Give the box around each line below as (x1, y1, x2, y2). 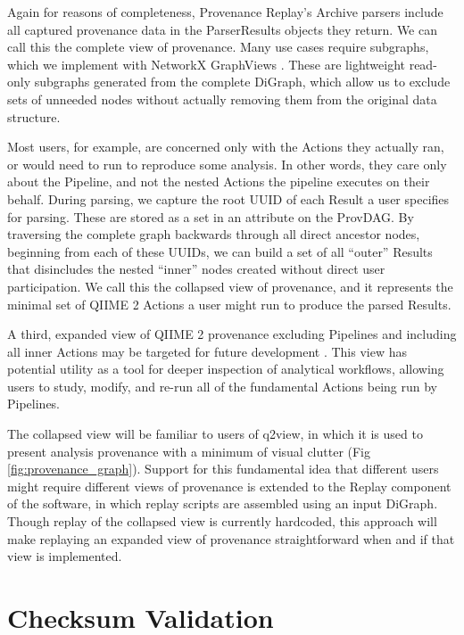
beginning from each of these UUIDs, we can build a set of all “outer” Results (7, 242, 433, 260)
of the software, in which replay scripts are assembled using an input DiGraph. (7, 494, 438, 513)
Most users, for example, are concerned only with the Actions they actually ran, (7, 137, 444, 156)
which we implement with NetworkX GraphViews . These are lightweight (7, 54, 405, 73)
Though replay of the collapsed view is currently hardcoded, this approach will (7, 512, 437, 531)
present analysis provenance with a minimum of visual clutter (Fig (7, 441, 371, 460)
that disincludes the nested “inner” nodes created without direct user (7, 260, 385, 278)
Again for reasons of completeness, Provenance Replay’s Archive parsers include (7, 3, 443, 21)
